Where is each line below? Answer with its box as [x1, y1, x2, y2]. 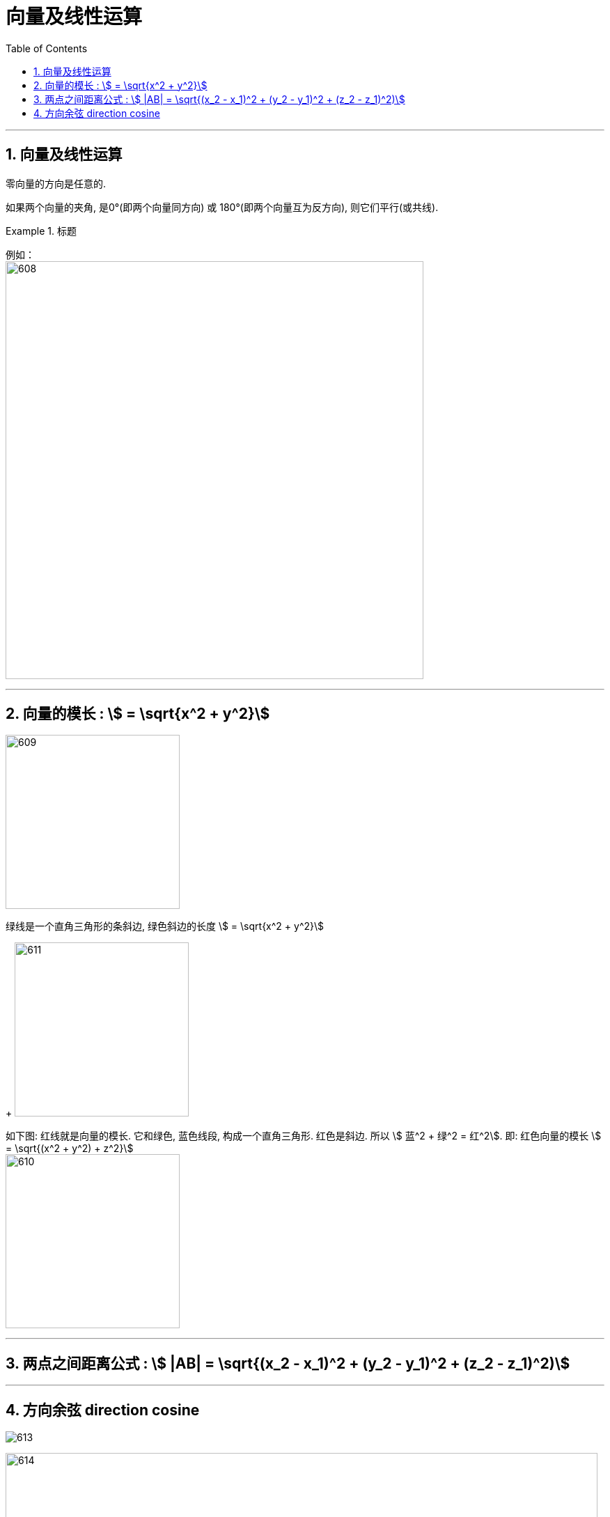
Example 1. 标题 [6, 224, 77, 237]
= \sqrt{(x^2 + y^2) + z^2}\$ [6, 1142, 134, 1155]
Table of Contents [6, 42, 88, 54]
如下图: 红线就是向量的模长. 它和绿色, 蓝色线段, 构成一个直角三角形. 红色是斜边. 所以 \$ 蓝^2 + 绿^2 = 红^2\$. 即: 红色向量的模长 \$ [6, 1130, 602, 1142]
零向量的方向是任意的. [6, 177, 107, 189]
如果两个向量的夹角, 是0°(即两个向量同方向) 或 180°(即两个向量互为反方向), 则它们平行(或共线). [6, 201, 439, 213]
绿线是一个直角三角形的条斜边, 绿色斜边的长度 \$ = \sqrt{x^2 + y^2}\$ [6, 920, 324, 933]
